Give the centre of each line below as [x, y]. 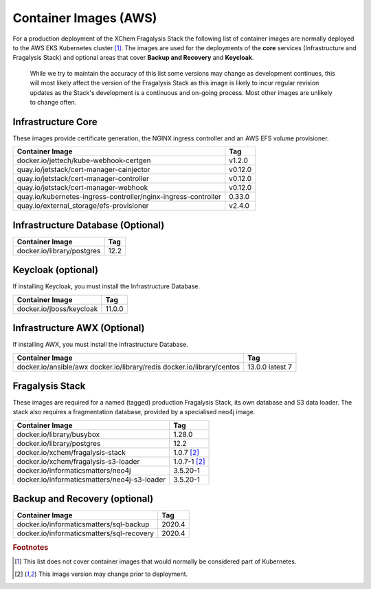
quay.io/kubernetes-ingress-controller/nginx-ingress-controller [119, 197]
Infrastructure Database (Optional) [89, 225]
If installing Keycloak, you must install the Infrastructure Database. [106, 286]
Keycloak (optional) [56, 270]
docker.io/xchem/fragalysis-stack [71, 452]
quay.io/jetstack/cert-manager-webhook [82, 188]
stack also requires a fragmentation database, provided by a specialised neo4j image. [134, 412]
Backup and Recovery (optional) [83, 499]
